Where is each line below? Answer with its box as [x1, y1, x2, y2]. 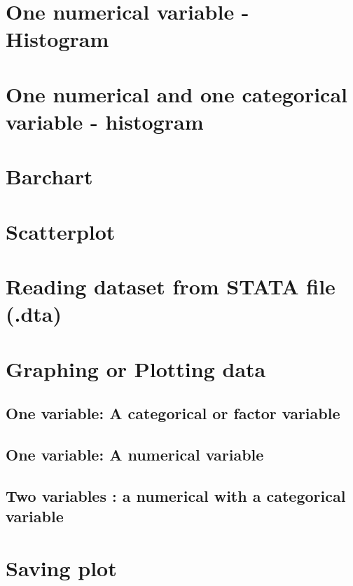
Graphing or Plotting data [6, 354, 266, 383]
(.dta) [6, 299, 62, 328]
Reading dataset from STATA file [6, 272, 335, 301]
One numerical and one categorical [6, 79, 348, 108]
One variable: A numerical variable [6, 443, 264, 465]
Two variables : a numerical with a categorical [6, 484, 346, 506]
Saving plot [6, 553, 117, 582]
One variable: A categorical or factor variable [6, 402, 340, 424]
